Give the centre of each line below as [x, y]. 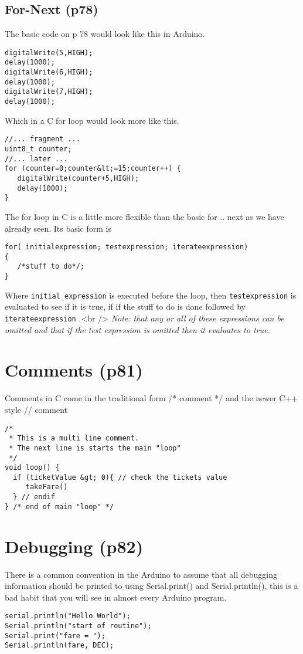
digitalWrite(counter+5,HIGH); [78, 178]
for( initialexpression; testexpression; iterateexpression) [127, 247]
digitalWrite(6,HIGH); [49, 72]
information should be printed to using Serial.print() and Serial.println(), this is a [151, 586]
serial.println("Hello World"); [68, 616]
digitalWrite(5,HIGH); [49, 52]
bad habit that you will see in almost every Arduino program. [116, 597]
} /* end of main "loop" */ [59, 506]
